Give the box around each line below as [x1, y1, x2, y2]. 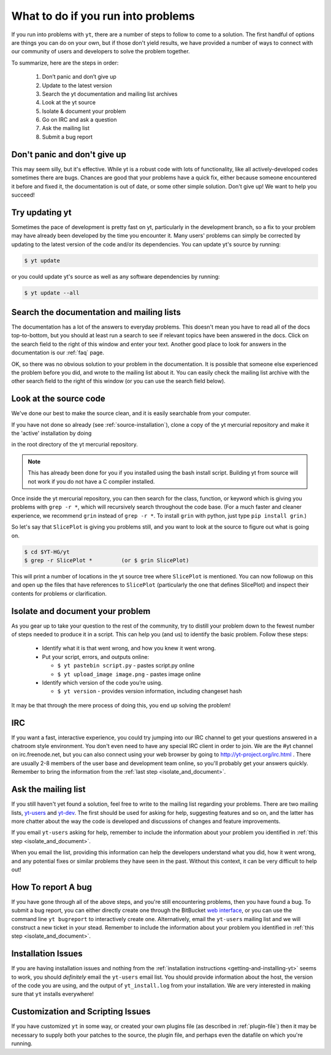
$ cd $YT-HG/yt [24, 548, 70, 555]
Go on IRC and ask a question [42, 116, 117, 123]
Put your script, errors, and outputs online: [42, 653, 150, 660]
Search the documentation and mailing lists [11, 307, 181, 317]
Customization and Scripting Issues [11, 1006, 151, 1017]
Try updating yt [11, 207, 72, 217]
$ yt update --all [24, 289, 80, 296]
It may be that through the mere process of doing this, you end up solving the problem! [11, 701, 231, 709]
